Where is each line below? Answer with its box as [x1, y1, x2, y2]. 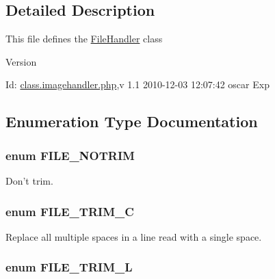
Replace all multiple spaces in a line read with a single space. [5, 229, 262, 243]
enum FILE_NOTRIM [5, 146, 135, 163]
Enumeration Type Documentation [5, 111, 258, 132]
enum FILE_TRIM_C [5, 202, 134, 220]
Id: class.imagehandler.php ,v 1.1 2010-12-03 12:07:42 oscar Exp [5, 77, 270, 92]
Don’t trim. [5, 173, 53, 187]
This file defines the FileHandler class [5, 31, 163, 46]
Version [5, 54, 37, 68]
